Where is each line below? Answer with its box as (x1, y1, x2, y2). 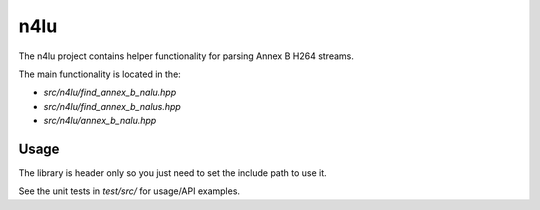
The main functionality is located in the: (18, 68, 182, 80)
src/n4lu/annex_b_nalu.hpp (43, 115, 157, 127)
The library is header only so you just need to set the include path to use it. (18, 167, 327, 179)
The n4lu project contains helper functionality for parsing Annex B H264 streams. (18, 50, 354, 62)
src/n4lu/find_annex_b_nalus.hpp (43, 100, 182, 112)
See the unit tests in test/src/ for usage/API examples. (18, 185, 240, 197)
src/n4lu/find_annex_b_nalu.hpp (43, 86, 177, 99)
